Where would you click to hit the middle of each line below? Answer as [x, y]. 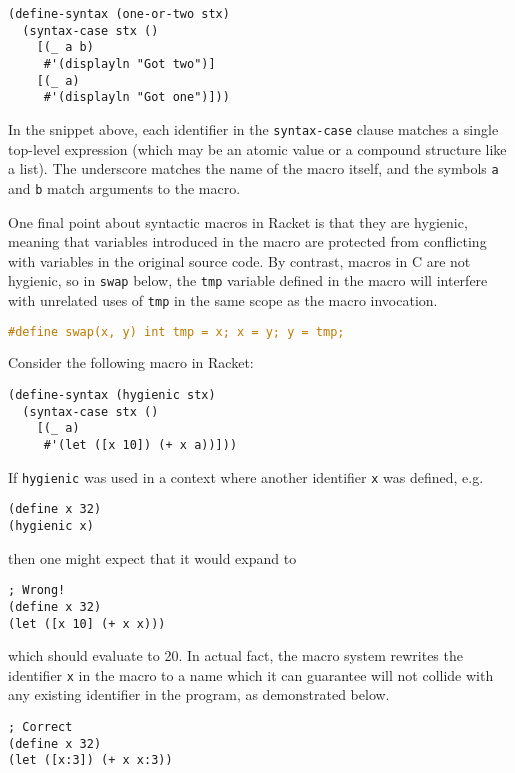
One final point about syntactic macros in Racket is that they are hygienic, [238, 221]
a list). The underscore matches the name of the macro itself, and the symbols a [253, 168]
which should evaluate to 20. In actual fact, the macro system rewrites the [235, 655]
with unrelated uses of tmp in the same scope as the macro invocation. [223, 299]
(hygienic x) [51, 526]
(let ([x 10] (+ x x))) [87, 623]
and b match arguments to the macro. [124, 187]
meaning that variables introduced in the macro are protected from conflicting [247, 241]
